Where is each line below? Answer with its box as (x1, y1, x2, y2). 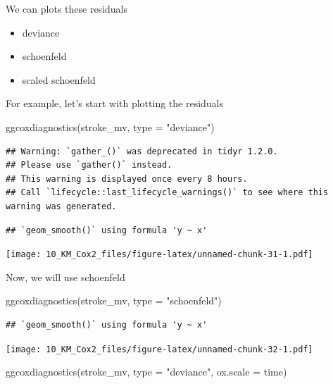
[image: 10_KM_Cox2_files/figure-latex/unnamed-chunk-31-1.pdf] (6, 249, 313, 260)
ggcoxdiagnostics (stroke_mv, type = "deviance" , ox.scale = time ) (6, 364, 287, 379)
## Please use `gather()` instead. (6, 160, 172, 171)
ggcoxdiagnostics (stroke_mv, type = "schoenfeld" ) (6, 293, 222, 308)
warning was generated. (6, 201, 117, 211)
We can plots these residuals (6, 1, 127, 16)
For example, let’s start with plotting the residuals (6, 96, 224, 111)
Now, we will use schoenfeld (6, 269, 125, 284)
